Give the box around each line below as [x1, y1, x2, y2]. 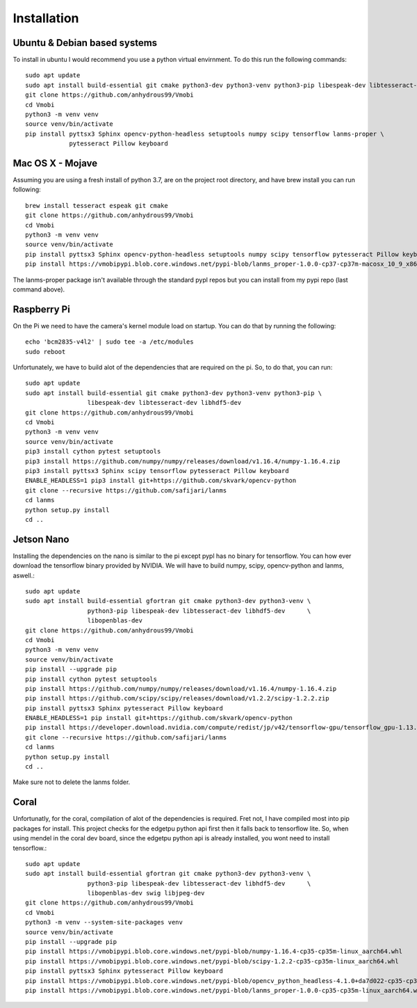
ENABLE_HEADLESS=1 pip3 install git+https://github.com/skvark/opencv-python [25, 477, 297, 485]
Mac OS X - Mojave [13, 157, 97, 169]
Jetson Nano [13, 533, 69, 545]
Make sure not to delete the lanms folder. [13, 778, 131, 786]
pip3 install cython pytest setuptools [25, 447, 161, 456]
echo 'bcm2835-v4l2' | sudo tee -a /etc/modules [25, 338, 194, 346]
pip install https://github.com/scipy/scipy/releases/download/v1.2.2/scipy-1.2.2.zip [25, 694, 329, 703]
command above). [13, 285, 65, 294]
